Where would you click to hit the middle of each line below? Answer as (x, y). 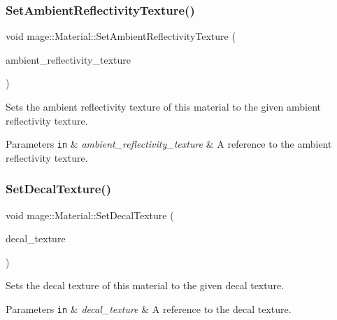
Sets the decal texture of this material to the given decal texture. (145, 285)
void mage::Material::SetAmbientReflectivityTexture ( (121, 36)
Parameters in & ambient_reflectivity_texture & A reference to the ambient (169, 144)
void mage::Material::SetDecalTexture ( (90, 215)
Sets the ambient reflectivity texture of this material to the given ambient (163, 106)
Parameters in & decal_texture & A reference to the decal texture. (149, 309)
